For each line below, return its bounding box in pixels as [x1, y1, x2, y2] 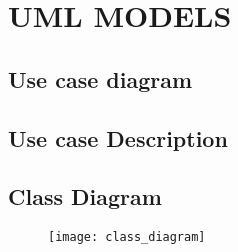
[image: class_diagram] [48, 230, 206, 245]
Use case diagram [8, 63, 193, 94]
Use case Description [8, 122, 228, 153]
